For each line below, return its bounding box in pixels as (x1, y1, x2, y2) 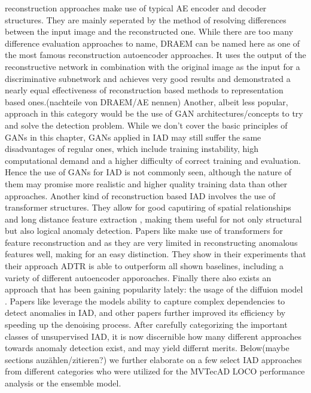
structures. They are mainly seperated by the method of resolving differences (5, 13, 286, 26)
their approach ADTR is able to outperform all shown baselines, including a (5, 260, 283, 272)
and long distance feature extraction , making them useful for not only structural (5, 212, 302, 225)
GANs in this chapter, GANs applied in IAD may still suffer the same (5, 130, 261, 143)
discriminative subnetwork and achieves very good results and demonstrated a (5, 72, 291, 84)
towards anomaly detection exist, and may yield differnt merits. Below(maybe (5, 342, 289, 354)
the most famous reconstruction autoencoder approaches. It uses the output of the (5, 48, 306, 61)
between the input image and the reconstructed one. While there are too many (5, 25, 294, 38)
